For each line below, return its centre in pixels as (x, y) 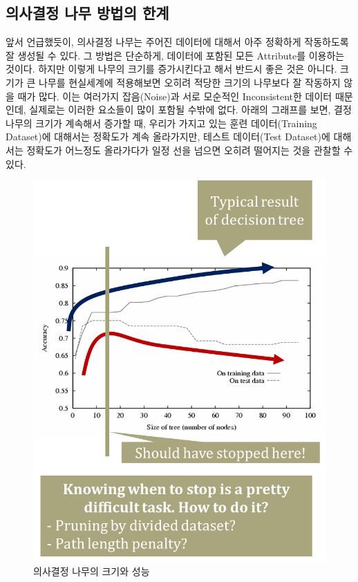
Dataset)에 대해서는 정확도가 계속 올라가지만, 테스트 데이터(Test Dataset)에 (168, 137)
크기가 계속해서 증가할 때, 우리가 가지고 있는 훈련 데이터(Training (176, 123)
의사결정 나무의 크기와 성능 (92, 571)
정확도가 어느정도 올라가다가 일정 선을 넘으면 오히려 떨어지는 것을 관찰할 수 (190, 150)
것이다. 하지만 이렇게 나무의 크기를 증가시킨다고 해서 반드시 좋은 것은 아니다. (171, 69)
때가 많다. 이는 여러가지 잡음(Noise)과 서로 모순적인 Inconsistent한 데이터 (175, 96)
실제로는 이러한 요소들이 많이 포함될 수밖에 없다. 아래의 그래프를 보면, (180, 110)
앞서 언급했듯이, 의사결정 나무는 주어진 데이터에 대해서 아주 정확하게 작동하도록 (177, 42)
